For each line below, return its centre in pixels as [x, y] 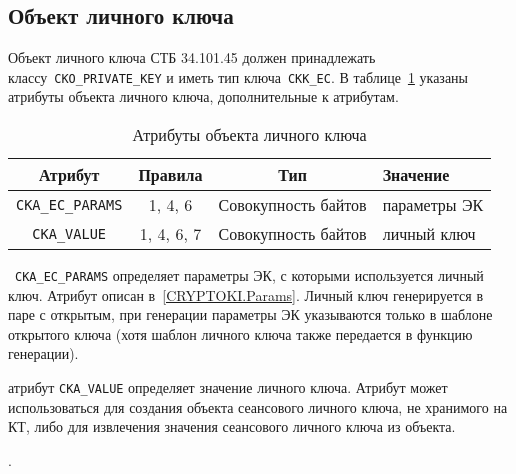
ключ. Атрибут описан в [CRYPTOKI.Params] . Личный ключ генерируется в [246, 294]
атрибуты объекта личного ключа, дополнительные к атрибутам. [203, 96]
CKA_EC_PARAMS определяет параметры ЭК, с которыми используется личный [249, 275]
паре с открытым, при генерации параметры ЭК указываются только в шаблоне [250, 314]
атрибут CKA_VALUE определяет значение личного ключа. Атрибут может [228, 387]
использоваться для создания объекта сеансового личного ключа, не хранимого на [258, 406]
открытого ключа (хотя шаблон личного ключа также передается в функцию [240, 333]
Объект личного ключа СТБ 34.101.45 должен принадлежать [192, 57]
